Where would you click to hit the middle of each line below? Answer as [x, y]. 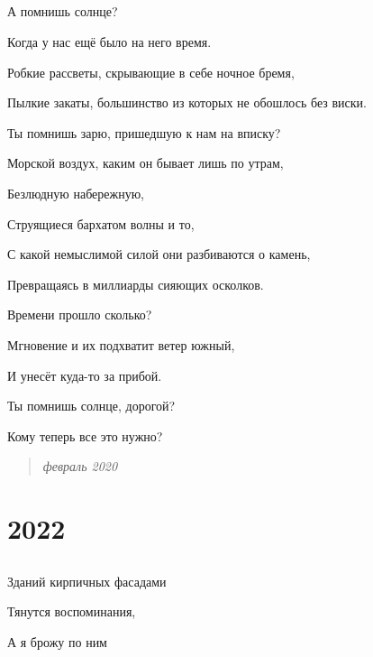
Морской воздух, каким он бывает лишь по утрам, [146, 163]
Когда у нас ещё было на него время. [109, 41]
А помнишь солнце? [63, 11]
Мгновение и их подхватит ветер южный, [121, 344]
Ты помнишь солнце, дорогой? [91, 406]
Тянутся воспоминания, [72, 611]
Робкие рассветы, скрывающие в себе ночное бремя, [151, 72]
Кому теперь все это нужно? [85, 435]
